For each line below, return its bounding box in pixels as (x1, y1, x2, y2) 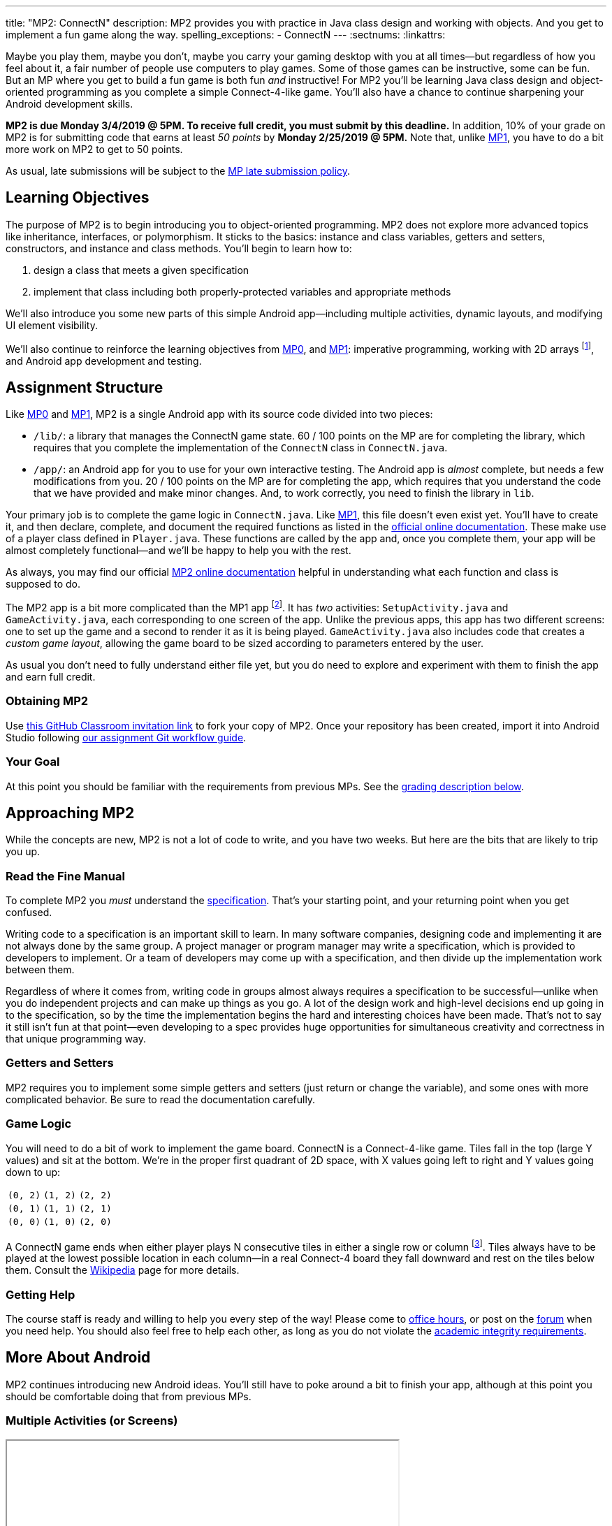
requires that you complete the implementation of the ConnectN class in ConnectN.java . (34, 442, 448, 454)
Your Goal (6, 755, 60, 769)
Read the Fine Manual (6, 869, 125, 883)
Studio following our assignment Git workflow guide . (6, 731, 247, 743)
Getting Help (6, 1287, 75, 1302)
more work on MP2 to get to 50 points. (6, 143, 183, 155)
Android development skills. (6, 98, 133, 110)
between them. (6, 964, 75, 976)
